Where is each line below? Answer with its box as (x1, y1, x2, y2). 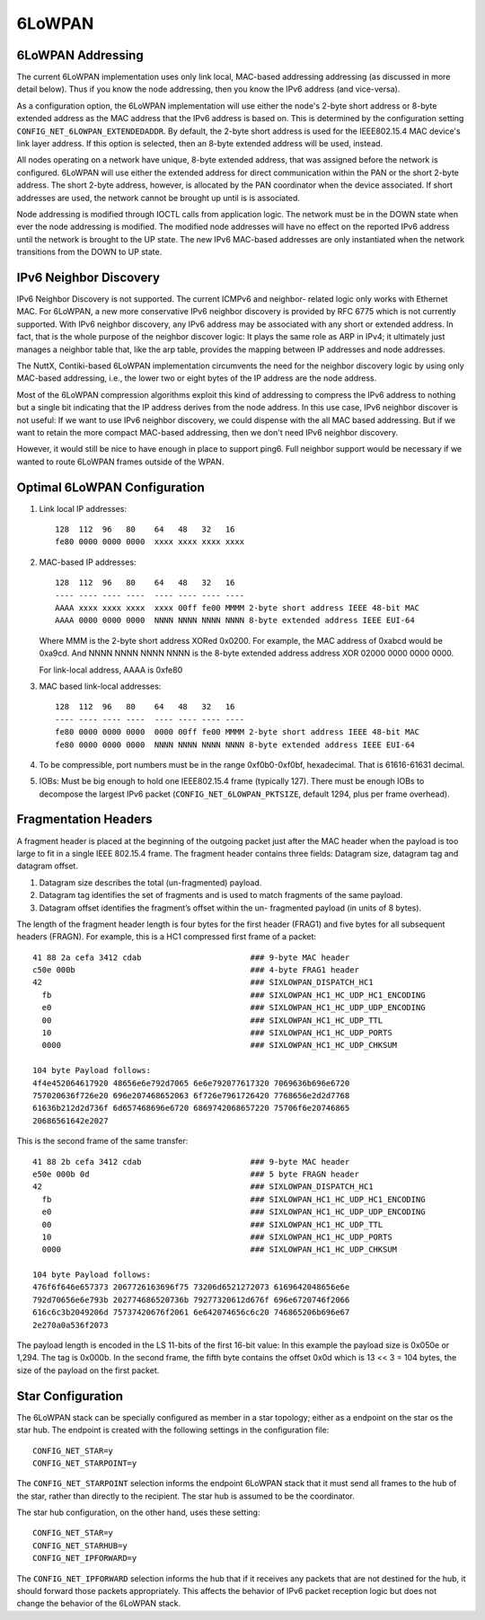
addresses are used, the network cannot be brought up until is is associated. (16, 192, 301, 203)
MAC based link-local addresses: (39, 681, 162, 691)
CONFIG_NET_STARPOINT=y (32, 1457, 137, 1468)
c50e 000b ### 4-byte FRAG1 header (32, 965, 359, 975)
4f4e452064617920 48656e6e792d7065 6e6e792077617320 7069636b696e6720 (32, 1078, 350, 1088)
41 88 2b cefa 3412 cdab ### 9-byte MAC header (32, 1157, 350, 1167)
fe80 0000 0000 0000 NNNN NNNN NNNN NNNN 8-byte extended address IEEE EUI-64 (55, 739, 415, 750)
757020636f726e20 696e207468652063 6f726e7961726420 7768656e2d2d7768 (32, 1091, 350, 1100)
